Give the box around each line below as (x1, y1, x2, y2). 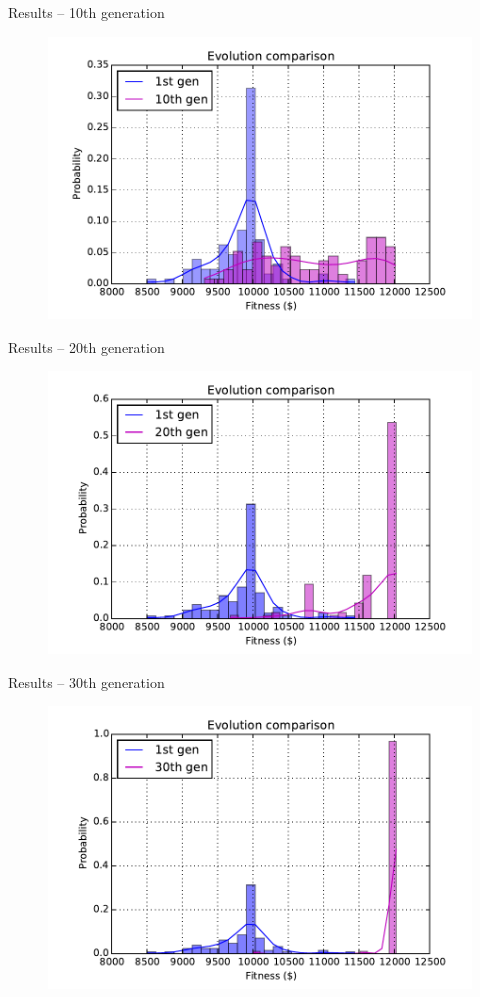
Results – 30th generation (8, 671, 165, 692)
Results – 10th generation (8, 2, 165, 22)
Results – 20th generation (8, 336, 165, 357)
